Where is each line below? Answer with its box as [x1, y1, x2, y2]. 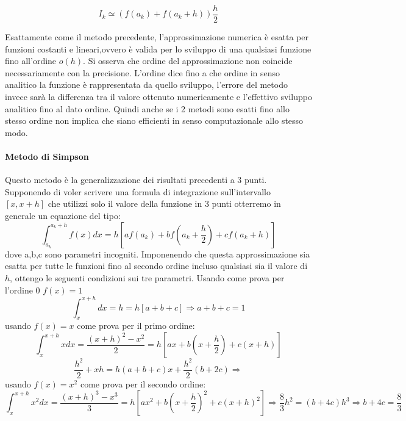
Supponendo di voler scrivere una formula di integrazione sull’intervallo [5, 185, 271, 198]
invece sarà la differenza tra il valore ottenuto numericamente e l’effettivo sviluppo [5, 90, 312, 103]
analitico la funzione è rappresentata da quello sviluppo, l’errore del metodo [5, 78, 288, 91]
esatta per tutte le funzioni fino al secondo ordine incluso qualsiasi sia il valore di [5, 259, 308, 272]
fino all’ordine [5, 54, 57, 67]
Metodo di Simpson [5, 150, 89, 162]
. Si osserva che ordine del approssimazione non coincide [83, 54, 293, 67]
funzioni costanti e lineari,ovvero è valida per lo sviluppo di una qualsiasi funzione [5, 42, 312, 55]
